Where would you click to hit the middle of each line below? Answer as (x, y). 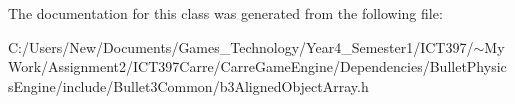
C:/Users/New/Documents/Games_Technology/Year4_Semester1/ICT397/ (241, 46)
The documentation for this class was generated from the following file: (225, 13)
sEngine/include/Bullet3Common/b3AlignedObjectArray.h (188, 85)
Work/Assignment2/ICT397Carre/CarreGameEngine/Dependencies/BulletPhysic (257, 66)
